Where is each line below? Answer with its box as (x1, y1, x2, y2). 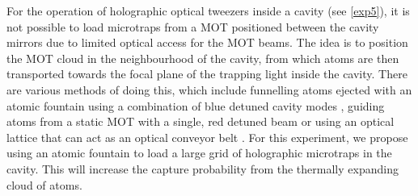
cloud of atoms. (6, 176, 82, 193)
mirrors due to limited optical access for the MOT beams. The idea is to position (6, 34, 408, 51)
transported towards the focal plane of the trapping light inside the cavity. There (6, 65, 407, 82)
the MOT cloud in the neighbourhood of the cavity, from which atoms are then (6, 49, 399, 66)
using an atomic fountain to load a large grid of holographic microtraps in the (6, 144, 392, 161)
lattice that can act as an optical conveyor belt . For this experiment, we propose (6, 128, 408, 145)
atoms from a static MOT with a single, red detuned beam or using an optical (6, 113, 395, 130)
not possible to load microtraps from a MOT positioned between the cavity (6, 18, 379, 35)
